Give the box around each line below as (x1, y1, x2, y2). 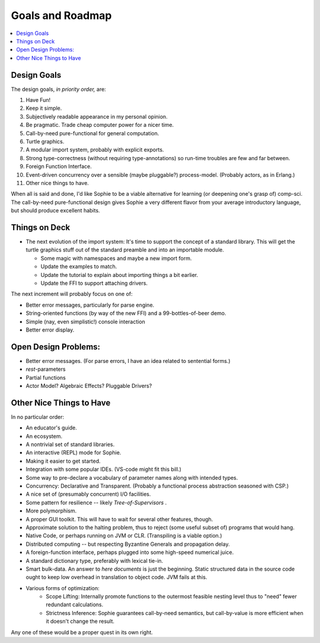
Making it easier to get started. (25, 457, 101, 464)
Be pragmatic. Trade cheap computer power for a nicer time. (25, 122, 174, 129)
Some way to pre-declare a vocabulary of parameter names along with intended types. (25, 474, 238, 481)
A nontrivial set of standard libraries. (25, 441, 115, 448)
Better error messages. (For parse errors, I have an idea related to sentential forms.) (25, 357, 231, 364)
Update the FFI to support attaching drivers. (40, 279, 148, 287)
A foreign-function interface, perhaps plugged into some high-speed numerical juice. (25, 549, 234, 556)
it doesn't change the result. (46, 617, 115, 625)
